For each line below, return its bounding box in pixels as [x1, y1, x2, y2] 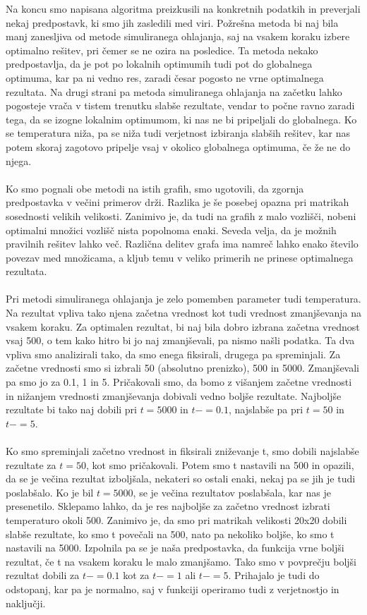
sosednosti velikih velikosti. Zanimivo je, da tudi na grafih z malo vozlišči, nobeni [6, 208, 356, 223]
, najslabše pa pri [228, 402, 303, 417]
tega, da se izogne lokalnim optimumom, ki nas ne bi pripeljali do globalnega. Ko [6, 111, 357, 126]
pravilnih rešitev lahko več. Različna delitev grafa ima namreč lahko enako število [6, 236, 359, 251]
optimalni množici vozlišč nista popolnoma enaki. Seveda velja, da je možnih [6, 222, 337, 237]
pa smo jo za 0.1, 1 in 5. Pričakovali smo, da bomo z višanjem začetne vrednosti [6, 375, 352, 389]
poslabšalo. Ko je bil [6, 485, 94, 499]
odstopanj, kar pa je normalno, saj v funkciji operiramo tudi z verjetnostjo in [6, 581, 339, 596]
